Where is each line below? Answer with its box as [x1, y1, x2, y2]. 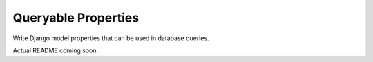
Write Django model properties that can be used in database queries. [12, 34, 210, 42]
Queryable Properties [12, 10, 140, 25]
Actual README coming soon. [12, 46, 99, 55]
